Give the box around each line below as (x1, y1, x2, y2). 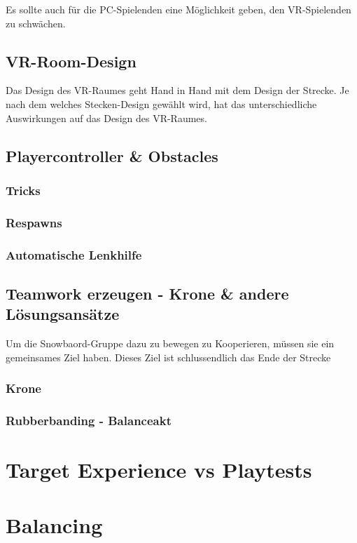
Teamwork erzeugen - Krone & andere (6, 282, 289, 304)
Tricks (6, 181, 41, 199)
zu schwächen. (6, 15, 66, 30)
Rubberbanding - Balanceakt (6, 412, 171, 429)
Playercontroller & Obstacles (6, 145, 218, 166)
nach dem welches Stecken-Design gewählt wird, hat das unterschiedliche (6, 96, 317, 111)
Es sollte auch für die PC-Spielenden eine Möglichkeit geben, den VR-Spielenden (6, 2, 351, 16)
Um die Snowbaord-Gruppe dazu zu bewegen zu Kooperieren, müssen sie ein (6, 336, 335, 351)
